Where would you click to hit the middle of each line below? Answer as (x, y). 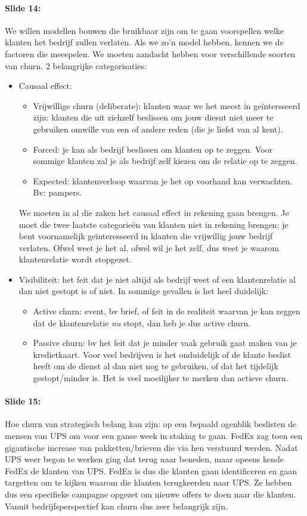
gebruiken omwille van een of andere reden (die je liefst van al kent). (158, 129)
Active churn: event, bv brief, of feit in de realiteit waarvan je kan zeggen (167, 311)
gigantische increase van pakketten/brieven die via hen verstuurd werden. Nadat (151, 447)
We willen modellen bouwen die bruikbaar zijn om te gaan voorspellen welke (145, 30)
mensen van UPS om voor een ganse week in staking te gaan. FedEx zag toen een (154, 436)
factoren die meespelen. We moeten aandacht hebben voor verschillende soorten (150, 53)
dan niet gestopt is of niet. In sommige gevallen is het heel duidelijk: (144, 291)
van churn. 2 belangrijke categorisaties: (76, 65)
